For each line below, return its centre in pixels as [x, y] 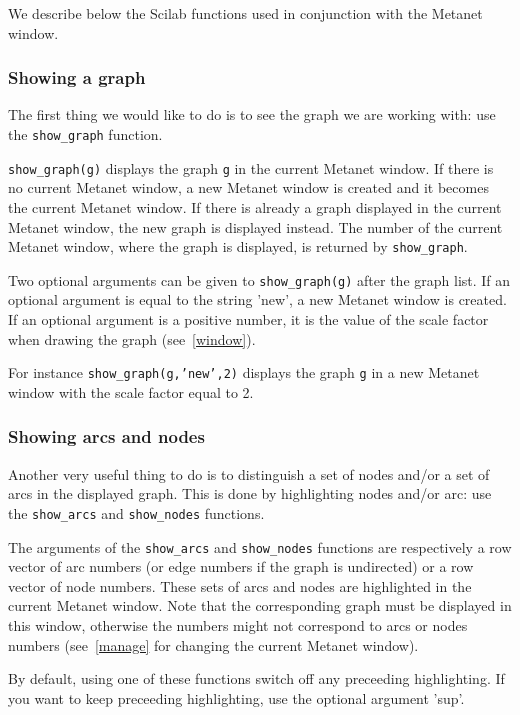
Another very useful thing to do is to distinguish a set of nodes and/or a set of [249, 473]
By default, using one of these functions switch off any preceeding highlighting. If [256, 678]
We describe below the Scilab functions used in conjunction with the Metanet [245, 13]
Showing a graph [77, 77]
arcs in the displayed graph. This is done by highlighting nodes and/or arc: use [250, 493]
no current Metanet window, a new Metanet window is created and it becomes [248, 187]
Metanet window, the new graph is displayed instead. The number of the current [255, 226]
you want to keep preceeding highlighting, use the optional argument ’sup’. [236, 697]
